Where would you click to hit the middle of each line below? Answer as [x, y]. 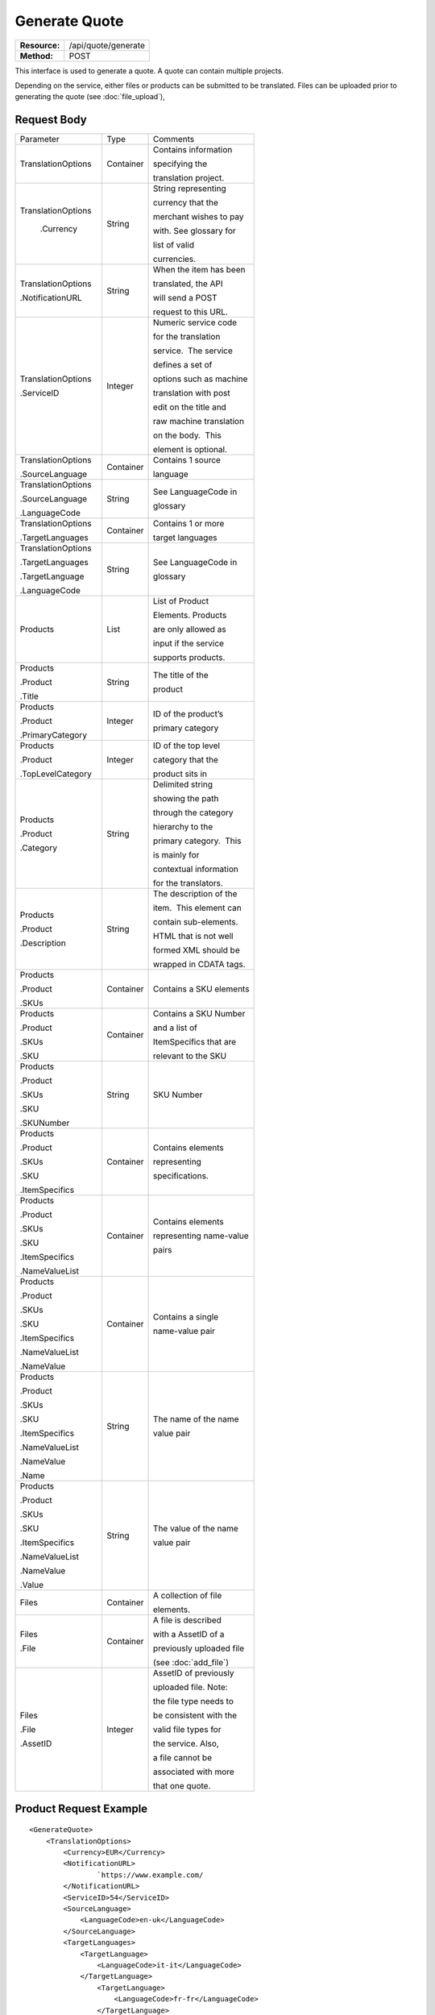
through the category [193, 812]
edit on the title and [190, 407]
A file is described [187, 1620]
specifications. [181, 1176]
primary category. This [197, 841]
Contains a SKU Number [199, 1014]
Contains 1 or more [189, 524]
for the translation [187, 337]
